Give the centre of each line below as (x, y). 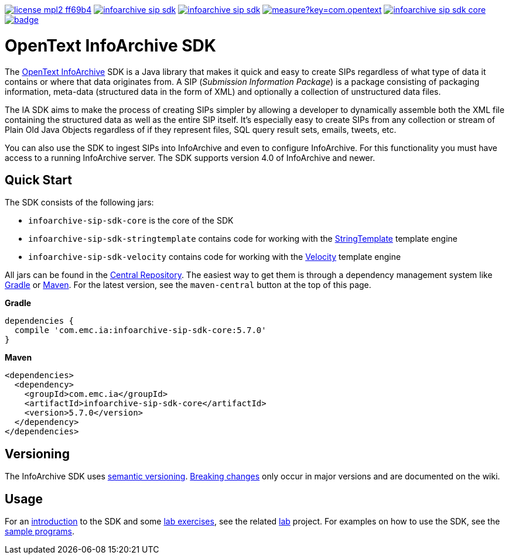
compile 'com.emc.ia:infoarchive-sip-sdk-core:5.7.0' (140, 330)
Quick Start (38, 180)
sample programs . (40, 531)
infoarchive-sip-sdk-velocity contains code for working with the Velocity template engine (215, 257)
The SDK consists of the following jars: (79, 203)
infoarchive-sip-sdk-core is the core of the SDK (131, 221)
